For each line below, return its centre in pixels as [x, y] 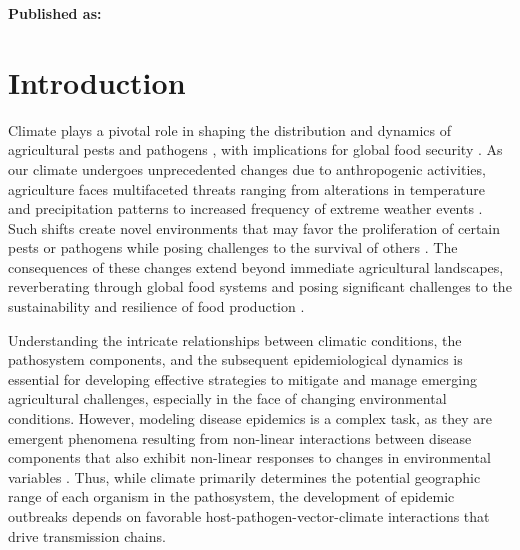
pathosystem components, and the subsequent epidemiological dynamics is [235, 359]
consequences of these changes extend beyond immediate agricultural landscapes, [256, 266]
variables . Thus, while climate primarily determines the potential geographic [244, 476]
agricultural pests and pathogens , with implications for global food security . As [255, 149]
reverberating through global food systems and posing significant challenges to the [260, 286]
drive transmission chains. [87, 535]
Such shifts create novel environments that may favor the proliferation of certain [254, 227]
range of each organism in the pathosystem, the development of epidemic [231, 496]
